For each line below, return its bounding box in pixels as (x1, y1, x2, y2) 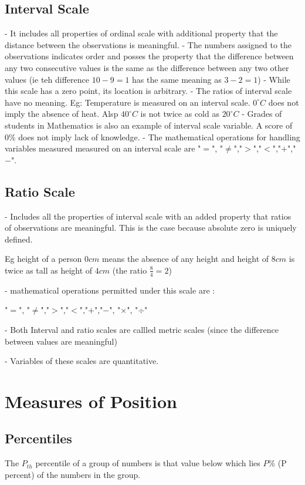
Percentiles (5, 429, 72, 447)
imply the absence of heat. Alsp (5, 107, 118, 120)
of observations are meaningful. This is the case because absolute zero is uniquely (5, 221, 297, 234)
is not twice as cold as (140, 107, 219, 120)
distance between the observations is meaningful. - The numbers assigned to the (5, 38, 292, 50)
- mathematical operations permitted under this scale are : (5, 284, 215, 296)
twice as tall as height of (5, 264, 93, 276)
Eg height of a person (5, 252, 82, 265)
